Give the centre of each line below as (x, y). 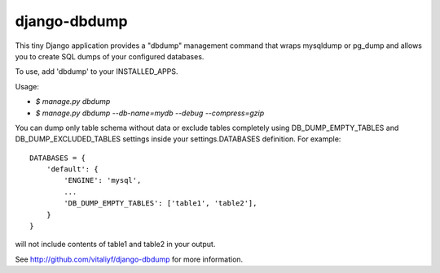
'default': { (72, 169)
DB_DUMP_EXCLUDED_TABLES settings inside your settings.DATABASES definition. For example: (178, 139)
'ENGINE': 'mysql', (103, 180)
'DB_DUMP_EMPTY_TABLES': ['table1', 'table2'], (161, 204)
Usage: (27, 86)
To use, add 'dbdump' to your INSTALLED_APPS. (97, 71)
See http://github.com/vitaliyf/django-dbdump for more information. (129, 259)
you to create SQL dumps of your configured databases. (110, 56)
